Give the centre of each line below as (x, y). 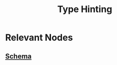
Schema (18, 56)
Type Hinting (85, 9)
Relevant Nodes (39, 38)
